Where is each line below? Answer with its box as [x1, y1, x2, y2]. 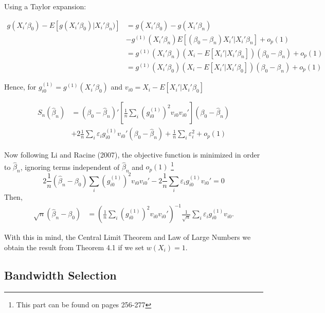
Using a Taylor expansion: [4, 1, 86, 11]
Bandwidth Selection [4, 267, 117, 283]
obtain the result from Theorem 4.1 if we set [4, 241, 145, 252]
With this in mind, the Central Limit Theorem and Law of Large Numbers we [4, 232, 251, 242]
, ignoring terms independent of [20, 161, 120, 172]
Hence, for [4, 81, 37, 92]
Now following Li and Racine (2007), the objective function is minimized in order [4, 149, 260, 160]
